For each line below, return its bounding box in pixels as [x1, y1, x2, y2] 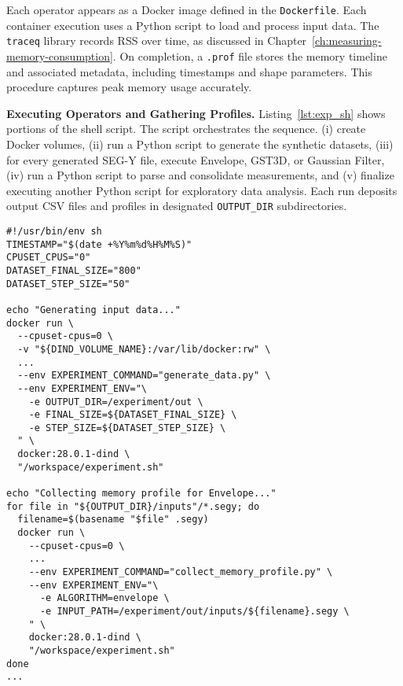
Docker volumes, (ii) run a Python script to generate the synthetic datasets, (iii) [6, 135, 394, 152]
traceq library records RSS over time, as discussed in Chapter [6, 32, 307, 49]
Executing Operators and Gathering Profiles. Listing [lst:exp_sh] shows [6, 105, 386, 121]
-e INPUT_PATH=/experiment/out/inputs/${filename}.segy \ [39, 606, 350, 617]
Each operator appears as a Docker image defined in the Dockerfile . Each [6, 2, 367, 17]
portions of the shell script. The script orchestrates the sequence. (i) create [6, 120, 366, 137]
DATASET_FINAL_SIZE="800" [6, 264, 141, 276]
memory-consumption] [6, 47, 113, 64]
